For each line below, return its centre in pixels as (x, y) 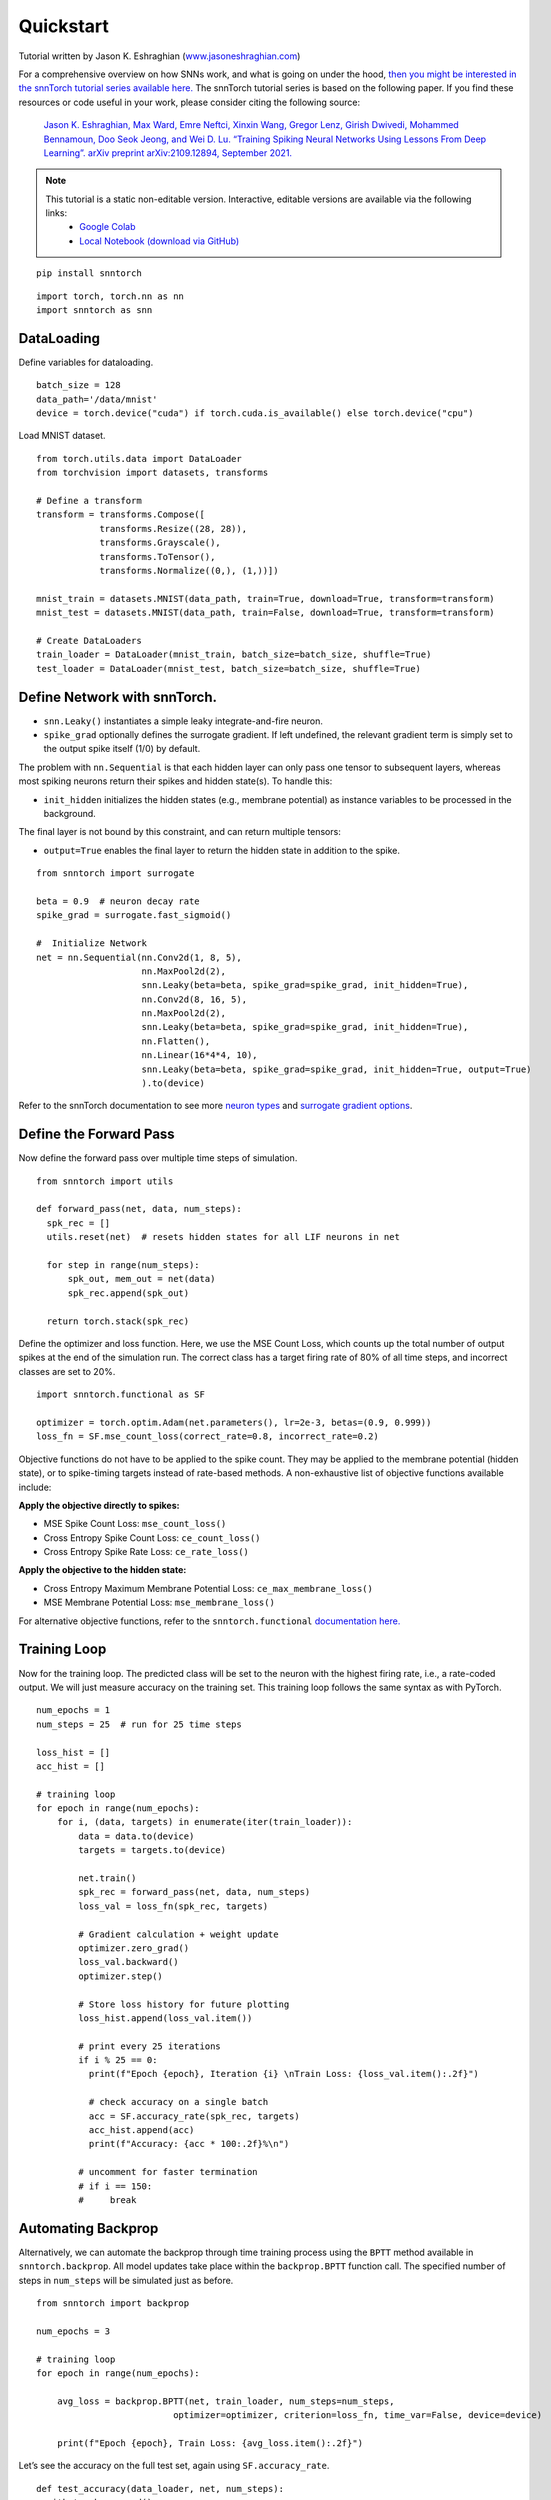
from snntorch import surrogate (115, 873)
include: (35, 1487)
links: (56, 213)
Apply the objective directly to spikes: (99, 1505)
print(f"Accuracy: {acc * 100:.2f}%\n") (189, 2144)
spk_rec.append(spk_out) (128, 1293)
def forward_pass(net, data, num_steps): (139, 1209)
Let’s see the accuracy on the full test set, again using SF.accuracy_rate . (174, 2466)
